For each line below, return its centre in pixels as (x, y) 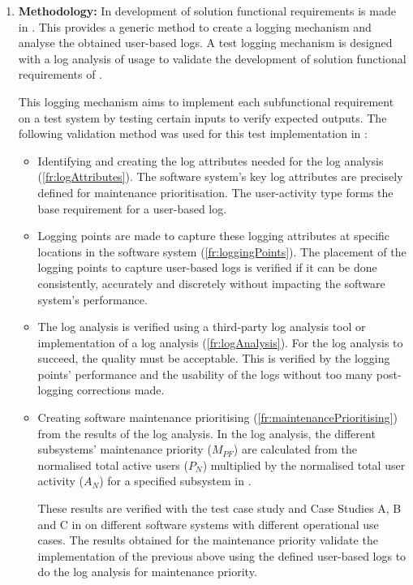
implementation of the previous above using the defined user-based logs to (222, 555)
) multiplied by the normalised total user (304, 465)
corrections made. (120, 390)
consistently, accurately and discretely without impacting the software (211, 283)
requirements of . (60, 74)
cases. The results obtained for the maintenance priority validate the (208, 540)
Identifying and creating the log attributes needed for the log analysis (211, 160)
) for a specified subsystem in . (175, 481)
